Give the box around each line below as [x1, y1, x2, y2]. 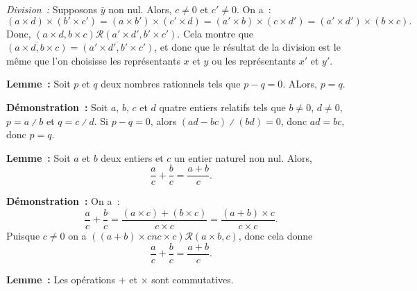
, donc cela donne [238, 228, 313, 243]
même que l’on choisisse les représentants [6, 53, 180, 67]
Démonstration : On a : [6, 194, 120, 208]
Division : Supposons [6, 2, 98, 16]
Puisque [6, 228, 40, 243]
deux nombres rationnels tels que [101, 76, 241, 91]
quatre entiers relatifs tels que [159, 99, 286, 114]
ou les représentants [212, 53, 296, 67]
